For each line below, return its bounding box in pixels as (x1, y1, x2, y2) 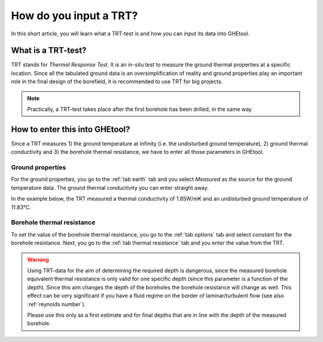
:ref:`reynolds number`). (27, 300, 86, 308)
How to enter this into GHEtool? (11, 124, 130, 134)
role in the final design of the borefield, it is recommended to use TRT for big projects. (11, 78, 223, 85)
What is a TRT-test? (11, 46, 87, 56)
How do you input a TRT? (11, 9, 138, 22)
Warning (27, 256, 49, 263)
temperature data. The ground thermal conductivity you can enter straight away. (11, 184, 209, 191)
